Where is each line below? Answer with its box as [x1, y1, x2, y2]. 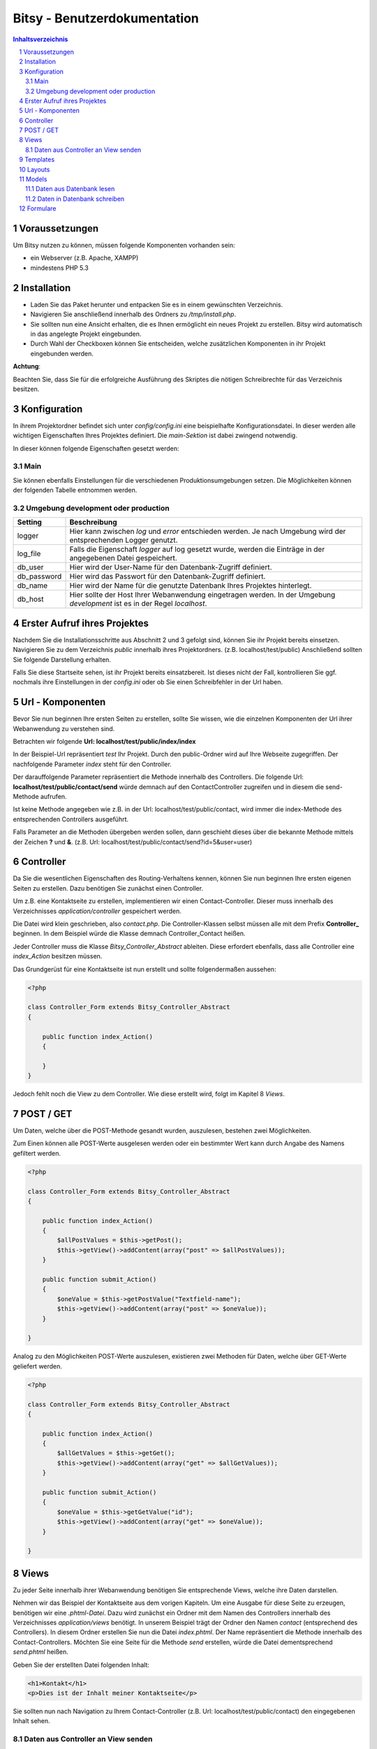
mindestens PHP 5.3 [30, 263, 89, 272]
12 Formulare [19, 204, 57, 213]
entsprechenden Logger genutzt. [69, 535, 178, 545]
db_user [17, 562, 44, 572]
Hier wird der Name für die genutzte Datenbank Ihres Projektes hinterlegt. [69, 581, 312, 590]
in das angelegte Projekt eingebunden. [30, 330, 142, 338]
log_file [17, 549, 41, 559]
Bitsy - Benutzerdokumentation [13, 10, 199, 26]
